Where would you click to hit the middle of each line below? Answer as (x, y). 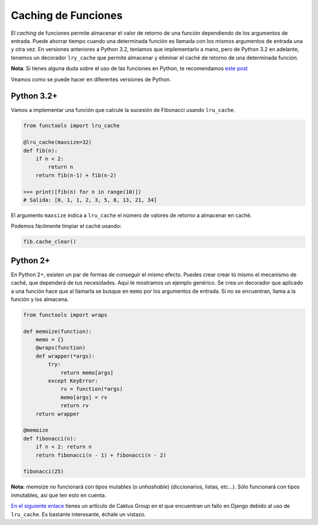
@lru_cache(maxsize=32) (58, 142)
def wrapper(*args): (65, 356)
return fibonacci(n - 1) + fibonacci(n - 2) (101, 455)
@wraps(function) (61, 348)
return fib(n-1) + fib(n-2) (76, 175)
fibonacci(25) (44, 472)
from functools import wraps (65, 315)
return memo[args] (87, 372)
